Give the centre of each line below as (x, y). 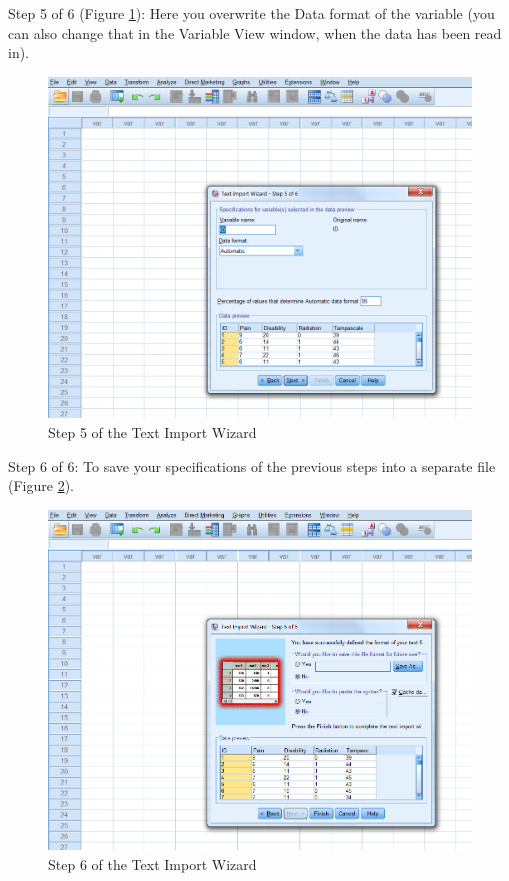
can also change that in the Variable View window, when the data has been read (255, 32)
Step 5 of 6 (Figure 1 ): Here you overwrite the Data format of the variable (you (251, 13)
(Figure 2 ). (41, 485)
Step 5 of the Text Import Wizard (152, 432)
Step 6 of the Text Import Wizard (152, 863)
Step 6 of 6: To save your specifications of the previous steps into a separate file (252, 465)
